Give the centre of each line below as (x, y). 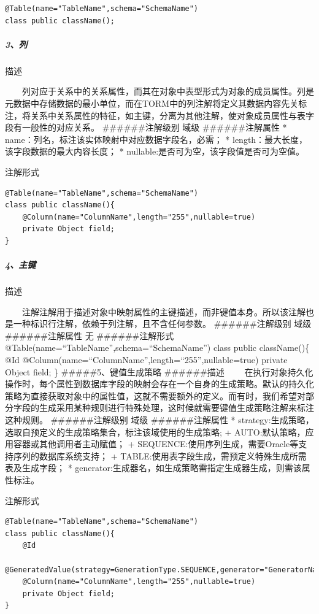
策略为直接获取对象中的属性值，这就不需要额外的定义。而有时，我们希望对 (155, 395)
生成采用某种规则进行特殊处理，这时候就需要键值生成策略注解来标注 (176, 408)
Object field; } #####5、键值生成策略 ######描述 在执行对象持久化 (159, 371)
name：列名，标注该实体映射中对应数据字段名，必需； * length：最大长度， (156, 139)
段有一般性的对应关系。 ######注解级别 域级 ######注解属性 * (146, 127)
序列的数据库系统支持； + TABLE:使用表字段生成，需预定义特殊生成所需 (160, 455)
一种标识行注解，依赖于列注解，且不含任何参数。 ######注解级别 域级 (162, 324)
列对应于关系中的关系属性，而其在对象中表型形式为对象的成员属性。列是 (168, 91)
